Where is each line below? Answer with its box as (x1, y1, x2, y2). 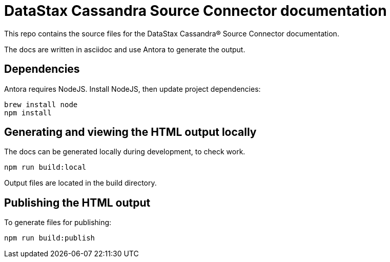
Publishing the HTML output (4, 196, 151, 209)
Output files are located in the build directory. (4, 178, 157, 188)
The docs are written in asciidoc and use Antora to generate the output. (4, 45, 245, 54)
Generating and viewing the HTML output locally (4, 126, 257, 139)
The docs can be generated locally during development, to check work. (4, 147, 245, 156)
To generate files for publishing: (4, 218, 112, 227)
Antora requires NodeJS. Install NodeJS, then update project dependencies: (4, 84, 261, 93)
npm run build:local (4, 163, 87, 172)
